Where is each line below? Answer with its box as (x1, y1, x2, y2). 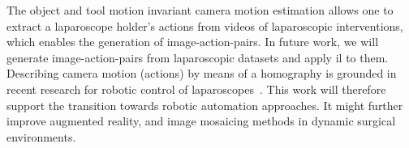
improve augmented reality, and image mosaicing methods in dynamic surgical (6, 112, 396, 129)
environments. (6, 128, 76, 145)
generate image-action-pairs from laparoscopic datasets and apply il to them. (6, 49, 389, 66)
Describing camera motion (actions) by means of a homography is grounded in (6, 65, 397, 82)
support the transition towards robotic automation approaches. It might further (6, 96, 403, 113)
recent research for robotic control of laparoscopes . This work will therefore (6, 80, 386, 97)
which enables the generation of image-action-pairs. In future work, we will (6, 33, 379, 50)
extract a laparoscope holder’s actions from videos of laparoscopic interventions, (6, 17, 403, 34)
